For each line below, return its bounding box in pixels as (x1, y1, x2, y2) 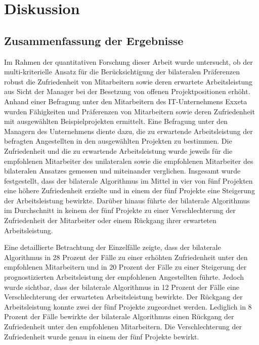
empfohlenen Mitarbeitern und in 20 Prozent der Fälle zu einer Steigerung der (4, 262, 247, 272)
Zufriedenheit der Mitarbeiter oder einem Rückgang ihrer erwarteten (4, 215, 217, 226)
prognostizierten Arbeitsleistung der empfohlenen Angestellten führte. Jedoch (4, 272, 244, 282)
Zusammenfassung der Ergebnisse (4, 32, 184, 48)
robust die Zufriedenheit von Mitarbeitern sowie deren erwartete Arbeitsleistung (4, 76, 253, 87)
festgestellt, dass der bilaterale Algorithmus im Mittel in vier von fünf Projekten (4, 175, 253, 186)
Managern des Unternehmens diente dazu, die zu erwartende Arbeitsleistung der (4, 125, 253, 136)
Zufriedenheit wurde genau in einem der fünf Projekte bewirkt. (4, 331, 199, 341)
